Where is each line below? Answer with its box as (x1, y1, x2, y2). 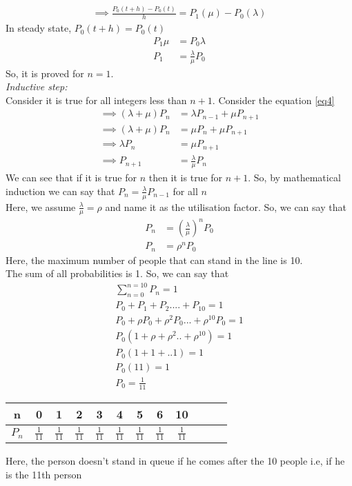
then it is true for (148, 170, 223, 185)
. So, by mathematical (248, 170, 341, 185)
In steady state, (6, 21, 72, 35)
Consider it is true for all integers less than (6, 92, 187, 107)
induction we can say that (6, 183, 115, 198)
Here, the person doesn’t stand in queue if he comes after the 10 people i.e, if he (6, 454, 345, 468)
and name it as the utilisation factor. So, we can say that (105, 199, 346, 214)
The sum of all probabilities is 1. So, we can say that (6, 266, 229, 281)
